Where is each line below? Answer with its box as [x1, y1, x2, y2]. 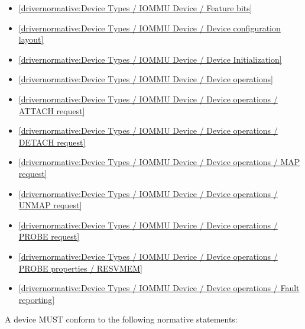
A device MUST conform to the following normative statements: [5, 313, 238, 325]
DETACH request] [18, 136, 86, 148]
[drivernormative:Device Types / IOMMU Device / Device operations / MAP [18, 156, 300, 168]
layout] [18, 33, 44, 46]
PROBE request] [18, 230, 80, 243]
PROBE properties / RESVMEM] [18, 262, 143, 274]
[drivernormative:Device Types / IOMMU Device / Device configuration [18, 21, 281, 34]
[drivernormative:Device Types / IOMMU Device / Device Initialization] [18, 53, 282, 65]
